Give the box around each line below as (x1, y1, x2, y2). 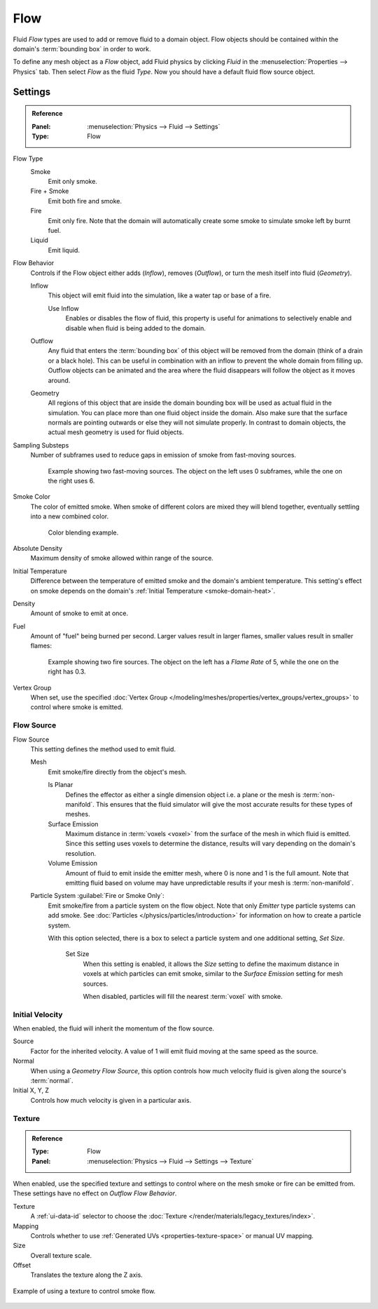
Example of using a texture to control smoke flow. (13, 1287, 156, 1295)
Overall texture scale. (30, 1251, 92, 1259)
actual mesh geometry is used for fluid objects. (48, 428, 184, 436)
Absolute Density (13, 544, 63, 552)
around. (48, 376, 71, 384)
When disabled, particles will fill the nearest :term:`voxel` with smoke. (83, 992, 283, 1000)
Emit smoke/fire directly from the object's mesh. (48, 767, 187, 776)
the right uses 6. (48, 477, 95, 485)
